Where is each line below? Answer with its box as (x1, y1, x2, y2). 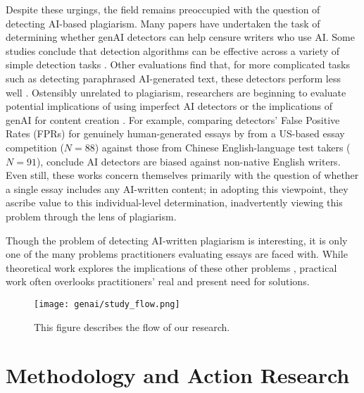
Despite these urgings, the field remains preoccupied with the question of (6, 2, 320, 16)
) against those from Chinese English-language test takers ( (94, 139, 351, 154)
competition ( (6, 139, 64, 154)
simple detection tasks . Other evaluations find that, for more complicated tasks (6, 57, 351, 72)
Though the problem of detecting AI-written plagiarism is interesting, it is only (6, 232, 348, 247)
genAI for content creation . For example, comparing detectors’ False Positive (6, 112, 340, 127)
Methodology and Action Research (6, 361, 350, 389)
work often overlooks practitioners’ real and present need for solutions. (6, 274, 310, 289)
